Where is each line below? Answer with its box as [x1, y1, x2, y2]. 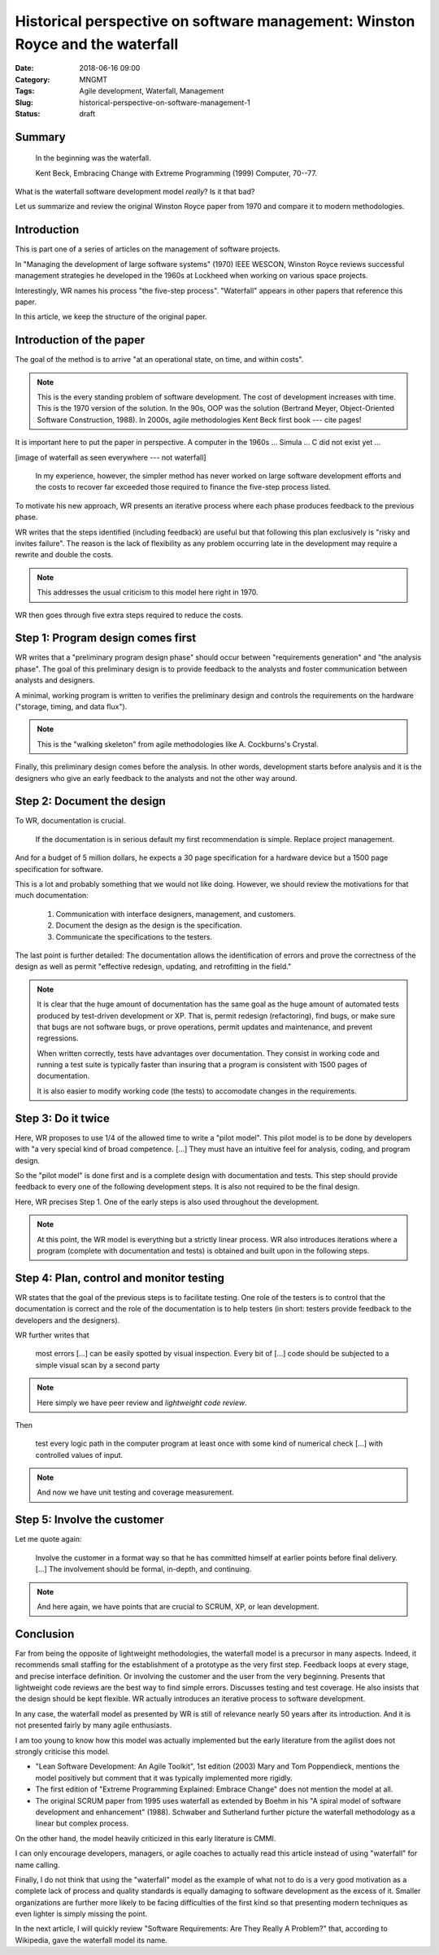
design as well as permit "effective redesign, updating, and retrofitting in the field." [15, 962, 292, 971]
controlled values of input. [35, 1450, 124, 1460]
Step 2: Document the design [15, 794, 166, 809]
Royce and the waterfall [15, 35, 179, 53]
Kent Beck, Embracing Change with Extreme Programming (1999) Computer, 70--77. [35, 168, 317, 178]
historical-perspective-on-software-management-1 [79, 98, 251, 107]
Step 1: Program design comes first [15, 631, 197, 645]
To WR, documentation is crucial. [15, 816, 126, 826]
